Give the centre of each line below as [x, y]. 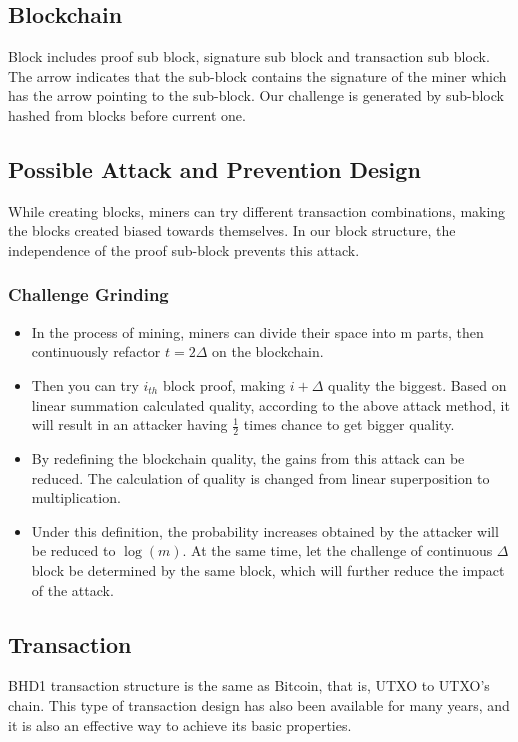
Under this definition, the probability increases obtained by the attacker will [265, 530]
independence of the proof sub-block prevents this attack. [184, 249]
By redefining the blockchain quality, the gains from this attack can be [248, 457]
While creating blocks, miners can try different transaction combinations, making [257, 210]
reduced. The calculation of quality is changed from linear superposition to [260, 477]
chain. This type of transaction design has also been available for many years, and [259, 704]
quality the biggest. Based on [417, 384]
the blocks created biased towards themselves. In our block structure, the [232, 230]
